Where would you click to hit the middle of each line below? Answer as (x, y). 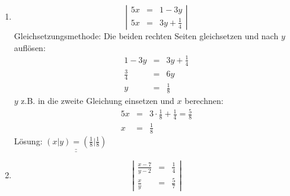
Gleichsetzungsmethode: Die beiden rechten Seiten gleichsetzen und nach (146, 36)
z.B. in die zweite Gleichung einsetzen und (98, 101)
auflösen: (30, 47)
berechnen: (204, 101)
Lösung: (28, 140)
